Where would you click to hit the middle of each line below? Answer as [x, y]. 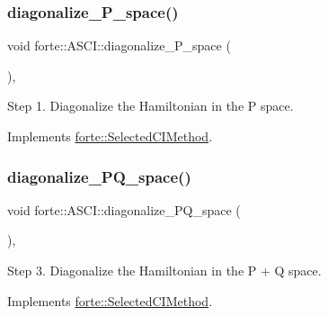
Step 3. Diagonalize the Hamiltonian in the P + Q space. [164, 270]
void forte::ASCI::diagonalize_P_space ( [119, 45]
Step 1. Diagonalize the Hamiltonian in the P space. [151, 106]
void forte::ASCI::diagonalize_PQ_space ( [124, 209]
